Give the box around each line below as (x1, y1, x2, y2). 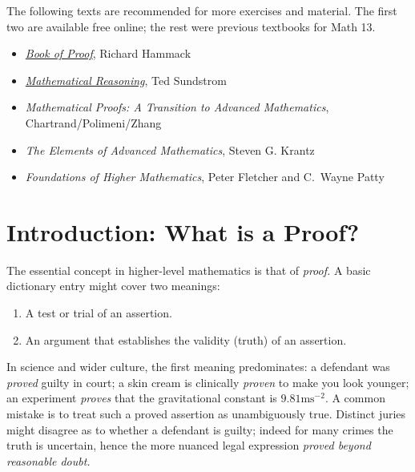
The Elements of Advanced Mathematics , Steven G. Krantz (25, 141, 315, 158)
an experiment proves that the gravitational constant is (6, 389, 277, 406)
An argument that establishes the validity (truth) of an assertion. (25, 331, 347, 348)
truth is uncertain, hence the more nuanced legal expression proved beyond (6, 437, 371, 454)
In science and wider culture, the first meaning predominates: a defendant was (6, 358, 390, 375)
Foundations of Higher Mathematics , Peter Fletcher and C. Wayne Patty (25, 168, 385, 185)
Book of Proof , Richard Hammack (25, 45, 191, 62)
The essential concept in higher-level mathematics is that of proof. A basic (6, 261, 371, 278)
